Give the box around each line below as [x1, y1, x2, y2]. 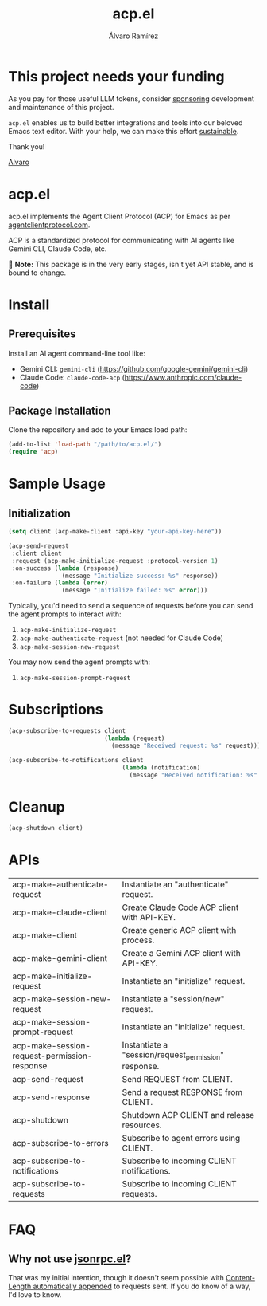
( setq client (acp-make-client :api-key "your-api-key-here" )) [8, 528, 222, 536]
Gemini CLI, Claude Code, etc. [8, 244, 107, 254]
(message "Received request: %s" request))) [110, 742, 261, 749]
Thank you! [8, 141, 45, 151]
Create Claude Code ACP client [122, 902, 239, 913]
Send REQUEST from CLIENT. [122, 1074, 233, 1085]
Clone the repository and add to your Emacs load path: [8, 425, 188, 435]
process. [122, 934, 155, 946]
